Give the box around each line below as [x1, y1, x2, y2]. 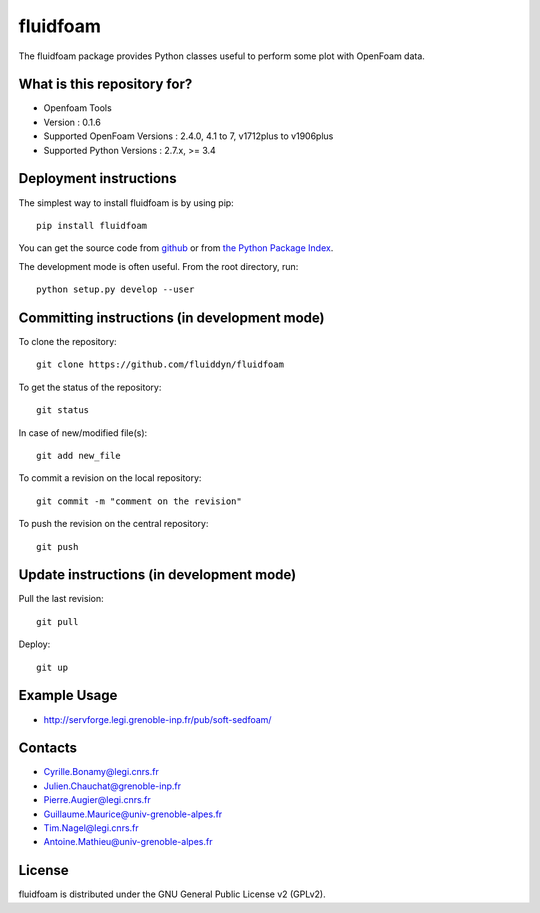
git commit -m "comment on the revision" [36, 495, 242, 507]
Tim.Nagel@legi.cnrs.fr [43, 821, 139, 834]
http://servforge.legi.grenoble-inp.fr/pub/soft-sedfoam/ [43, 713, 272, 725]
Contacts [18, 740, 78, 757]
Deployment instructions [18, 170, 177, 187]
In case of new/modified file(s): [18, 426, 148, 439]
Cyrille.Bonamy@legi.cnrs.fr [43, 766, 159, 778]
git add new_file [36, 450, 121, 461]
